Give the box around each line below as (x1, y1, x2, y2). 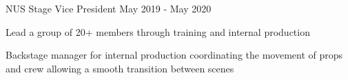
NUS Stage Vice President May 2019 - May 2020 (6, 1, 212, 15)
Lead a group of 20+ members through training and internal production (6, 24, 310, 39)
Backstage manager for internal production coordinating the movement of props (6, 48, 343, 62)
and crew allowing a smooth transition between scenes (6, 61, 234, 75)
